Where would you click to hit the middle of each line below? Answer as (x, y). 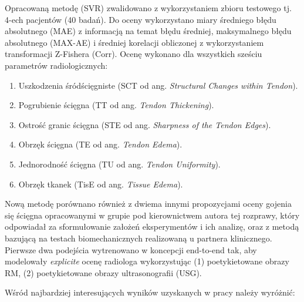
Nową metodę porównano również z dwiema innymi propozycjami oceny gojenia (148, 204)
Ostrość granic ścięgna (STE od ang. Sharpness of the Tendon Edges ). (145, 124)
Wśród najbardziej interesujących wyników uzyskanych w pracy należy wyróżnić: (150, 292)
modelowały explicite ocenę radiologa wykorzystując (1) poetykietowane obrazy (147, 261)
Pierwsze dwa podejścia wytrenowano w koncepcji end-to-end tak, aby (131, 249)
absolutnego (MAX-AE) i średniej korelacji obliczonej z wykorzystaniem (134, 42)
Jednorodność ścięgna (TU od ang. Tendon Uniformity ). (119, 164)
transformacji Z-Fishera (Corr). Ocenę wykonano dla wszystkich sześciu (134, 54)
